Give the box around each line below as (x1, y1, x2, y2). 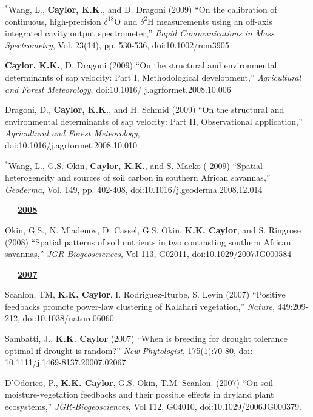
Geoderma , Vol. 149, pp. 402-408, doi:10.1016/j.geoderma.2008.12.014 (5, 182, 263, 195)
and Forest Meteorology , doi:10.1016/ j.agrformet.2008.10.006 (5, 82, 231, 95)
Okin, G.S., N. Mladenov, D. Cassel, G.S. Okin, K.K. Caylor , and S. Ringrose (5, 223, 301, 236)
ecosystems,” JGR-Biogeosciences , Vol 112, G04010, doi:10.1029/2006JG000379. (5, 400, 301, 413)
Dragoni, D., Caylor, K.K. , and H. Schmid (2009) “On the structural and (5, 103, 284, 116)
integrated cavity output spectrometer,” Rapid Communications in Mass (5, 27, 274, 39)
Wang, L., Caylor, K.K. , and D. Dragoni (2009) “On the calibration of (8, 3, 277, 15)
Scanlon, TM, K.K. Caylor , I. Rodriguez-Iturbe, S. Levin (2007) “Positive (5, 288, 286, 301)
